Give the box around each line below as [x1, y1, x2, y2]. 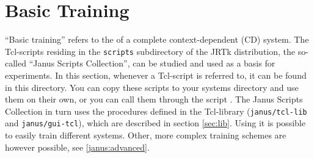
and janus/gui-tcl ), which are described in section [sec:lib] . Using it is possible [5, 117, 305, 129]
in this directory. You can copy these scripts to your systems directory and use [5, 81, 299, 93]
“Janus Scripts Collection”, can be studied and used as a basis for [29, 57, 276, 70]
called [5, 57, 26, 70]
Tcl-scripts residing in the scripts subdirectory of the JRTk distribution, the [5, 45, 296, 57]
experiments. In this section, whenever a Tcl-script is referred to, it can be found [5, 68, 307, 81]
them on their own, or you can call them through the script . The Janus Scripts [5, 93, 303, 106]
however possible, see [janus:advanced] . [5, 140, 150, 153]
